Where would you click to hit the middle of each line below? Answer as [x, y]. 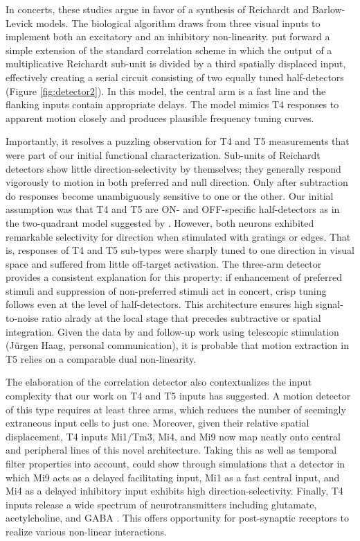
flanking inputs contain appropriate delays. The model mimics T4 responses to [172, 104]
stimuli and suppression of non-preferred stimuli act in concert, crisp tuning [166, 290]
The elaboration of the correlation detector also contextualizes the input [159, 382]
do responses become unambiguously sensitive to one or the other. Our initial [170, 195]
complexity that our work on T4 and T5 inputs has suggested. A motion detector [178, 396]
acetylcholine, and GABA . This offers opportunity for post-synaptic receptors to [177, 518]
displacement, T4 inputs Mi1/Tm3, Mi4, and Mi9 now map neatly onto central [173, 436]
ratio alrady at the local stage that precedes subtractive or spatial [181, 318]
